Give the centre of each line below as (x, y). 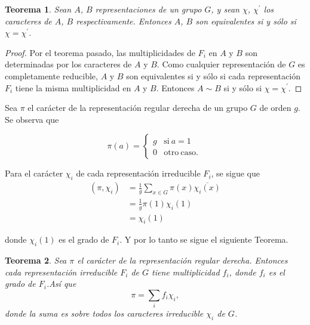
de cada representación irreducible (138, 173)
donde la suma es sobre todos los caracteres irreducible (104, 313)
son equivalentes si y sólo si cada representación (213, 75)
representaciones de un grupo (148, 9)
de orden (275, 108)
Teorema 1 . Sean (38, 9)
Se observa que (32, 119)
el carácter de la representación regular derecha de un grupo (138, 108)
